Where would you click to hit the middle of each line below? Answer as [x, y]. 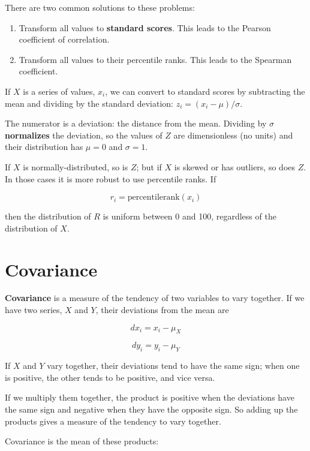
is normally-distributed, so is [76, 166]
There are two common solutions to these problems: [100, 7]
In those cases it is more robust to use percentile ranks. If [111, 178]
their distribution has [44, 147]
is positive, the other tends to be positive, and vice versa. [110, 377]
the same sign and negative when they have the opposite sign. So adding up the [151, 409]
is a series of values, [59, 91]
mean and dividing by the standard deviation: [89, 103]
